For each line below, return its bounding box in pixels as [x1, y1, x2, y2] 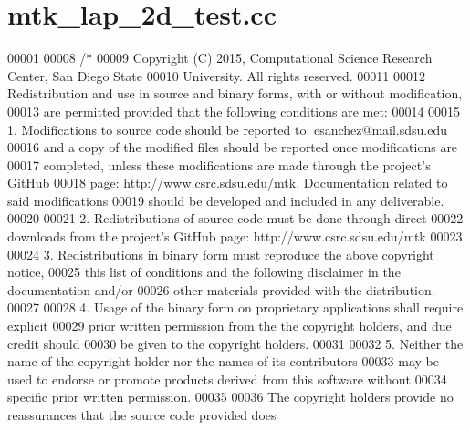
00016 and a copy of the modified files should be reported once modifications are [7, 138, 458, 157]
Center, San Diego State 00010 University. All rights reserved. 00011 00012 [7, 66, 425, 85]
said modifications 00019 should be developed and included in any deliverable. [7, 190, 444, 210]
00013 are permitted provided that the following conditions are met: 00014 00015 [7, 101, 461, 120]
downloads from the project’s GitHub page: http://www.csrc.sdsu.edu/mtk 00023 [7, 227, 463, 246]
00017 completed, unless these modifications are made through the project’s [7, 155, 431, 174]
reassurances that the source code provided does [7, 405, 277, 424]
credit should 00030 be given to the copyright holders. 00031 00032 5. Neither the [7, 333, 464, 353]
